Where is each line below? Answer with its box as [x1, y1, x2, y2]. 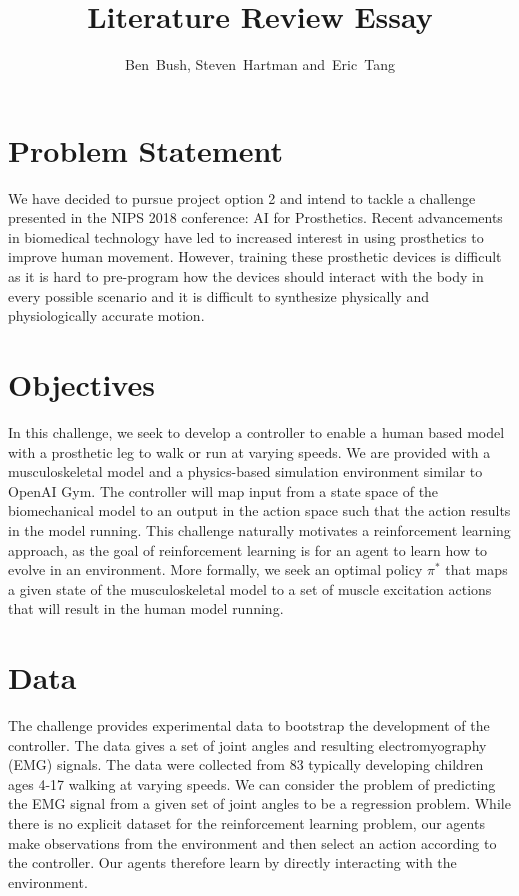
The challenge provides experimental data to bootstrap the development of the [8, 715, 490, 735]
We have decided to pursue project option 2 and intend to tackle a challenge [8, 187, 476, 208]
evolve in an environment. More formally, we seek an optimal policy [8, 559, 423, 580]
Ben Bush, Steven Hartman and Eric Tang [125, 54, 395, 75]
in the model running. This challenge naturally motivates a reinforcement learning [8, 519, 511, 540]
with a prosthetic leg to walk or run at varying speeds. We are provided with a [8, 441, 491, 462]
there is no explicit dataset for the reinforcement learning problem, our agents [8, 812, 485, 833]
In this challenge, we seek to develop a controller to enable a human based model [8, 421, 505, 442]
